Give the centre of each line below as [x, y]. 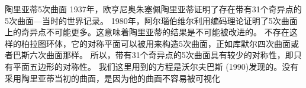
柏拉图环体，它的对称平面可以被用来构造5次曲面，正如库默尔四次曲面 [156, 43]
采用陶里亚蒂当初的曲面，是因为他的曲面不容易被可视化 [112, 78]
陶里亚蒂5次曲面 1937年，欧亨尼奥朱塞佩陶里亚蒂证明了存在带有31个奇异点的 [153, 9]
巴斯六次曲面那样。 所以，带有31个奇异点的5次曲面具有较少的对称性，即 [153, 55]
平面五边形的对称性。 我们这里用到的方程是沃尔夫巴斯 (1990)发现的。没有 [156, 66]
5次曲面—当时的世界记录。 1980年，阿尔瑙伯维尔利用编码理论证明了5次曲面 [151, 20]
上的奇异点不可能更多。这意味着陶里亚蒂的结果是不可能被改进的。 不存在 [147, 32]
